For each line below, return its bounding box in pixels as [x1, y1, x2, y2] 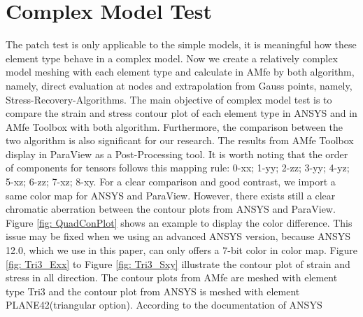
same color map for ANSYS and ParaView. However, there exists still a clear [6, 188, 336, 202]
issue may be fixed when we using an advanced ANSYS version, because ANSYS [6, 229, 351, 244]
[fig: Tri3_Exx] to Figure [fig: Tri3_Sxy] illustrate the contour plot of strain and [6, 256, 350, 271]
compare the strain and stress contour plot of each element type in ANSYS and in [6, 106, 357, 120]
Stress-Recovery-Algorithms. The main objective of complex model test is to [6, 92, 332, 106]
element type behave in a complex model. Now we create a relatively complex [6, 50, 338, 65]
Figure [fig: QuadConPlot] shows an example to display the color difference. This [6, 215, 353, 230]
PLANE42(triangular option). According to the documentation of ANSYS [6, 297, 322, 312]
